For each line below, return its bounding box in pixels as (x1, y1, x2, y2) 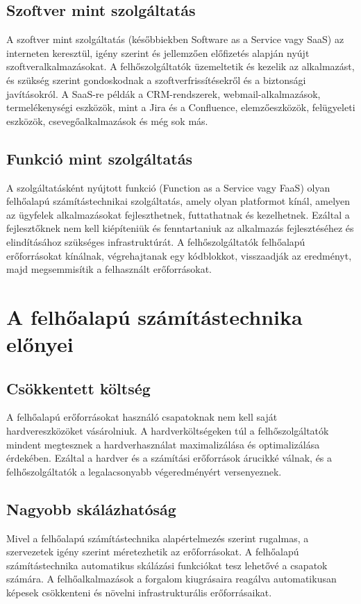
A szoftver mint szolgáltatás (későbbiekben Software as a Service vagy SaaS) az (6, 32, 344, 47)
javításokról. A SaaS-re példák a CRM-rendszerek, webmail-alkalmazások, (6, 86, 321, 101)
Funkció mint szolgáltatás (6, 147, 192, 169)
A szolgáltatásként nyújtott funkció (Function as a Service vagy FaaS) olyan (6, 180, 330, 194)
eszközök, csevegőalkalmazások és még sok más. (6, 113, 208, 128)
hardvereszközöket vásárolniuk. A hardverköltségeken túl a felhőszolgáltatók (6, 423, 329, 438)
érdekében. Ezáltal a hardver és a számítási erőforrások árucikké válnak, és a (6, 451, 333, 465)
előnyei (6, 330, 74, 358)
